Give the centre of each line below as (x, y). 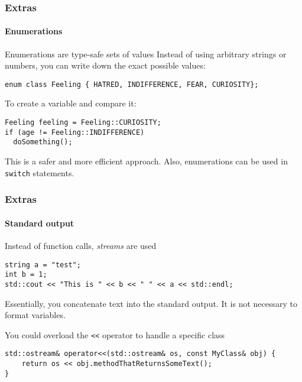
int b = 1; (26, 275)
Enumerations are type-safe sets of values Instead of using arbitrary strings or (146, 54)
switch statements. (40, 172)
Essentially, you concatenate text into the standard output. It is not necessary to (151, 303)
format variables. (35, 315)
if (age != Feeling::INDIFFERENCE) (75, 132)
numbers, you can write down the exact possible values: (105, 65)
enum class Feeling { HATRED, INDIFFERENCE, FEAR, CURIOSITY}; (132, 84)
